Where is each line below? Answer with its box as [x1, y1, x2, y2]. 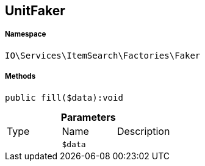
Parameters [60, 110, 116, 123]
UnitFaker [5, 3, 65, 18]
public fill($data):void [5, 92, 123, 103]
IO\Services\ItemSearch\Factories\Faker [5, 50, 201, 60]
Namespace [5, 30, 46, 39]
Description [117, 125, 170, 137]
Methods [5, 72, 36, 81]
